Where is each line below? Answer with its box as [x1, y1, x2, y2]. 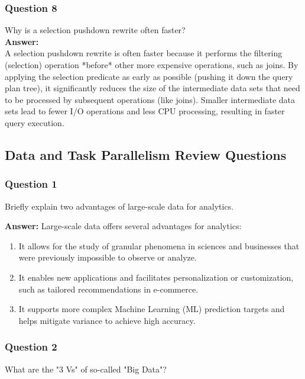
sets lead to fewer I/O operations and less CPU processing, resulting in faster [5, 105, 285, 117]
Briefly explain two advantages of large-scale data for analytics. [5, 200, 234, 212]
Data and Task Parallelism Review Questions [5, 145, 287, 163]
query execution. [5, 116, 64, 129]
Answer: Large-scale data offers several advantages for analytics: [5, 220, 242, 232]
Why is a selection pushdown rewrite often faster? [5, 24, 186, 36]
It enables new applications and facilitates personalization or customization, [18, 271, 294, 283]
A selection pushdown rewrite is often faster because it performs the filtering [5, 47, 283, 59]
